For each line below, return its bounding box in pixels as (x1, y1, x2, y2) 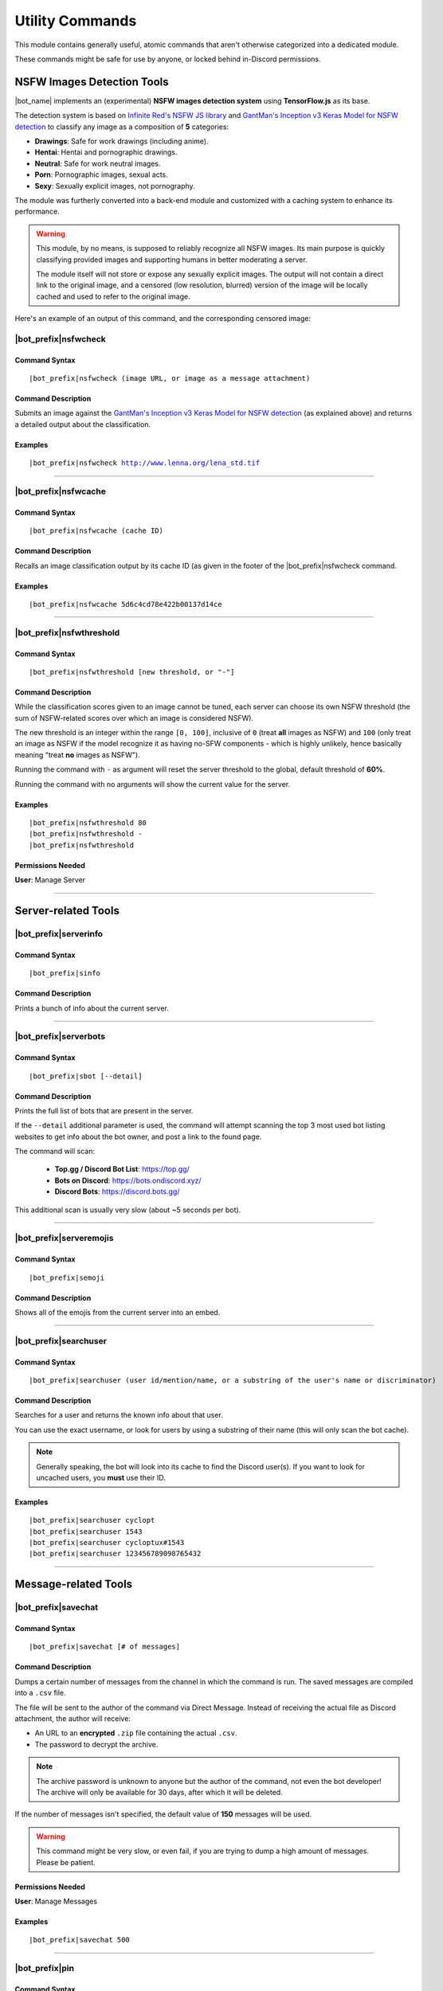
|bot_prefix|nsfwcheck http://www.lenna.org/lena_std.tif (29, 459, 261, 467)
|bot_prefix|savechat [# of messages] (29, 1642, 181, 1652)
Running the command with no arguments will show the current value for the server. (14, 779, 291, 788)
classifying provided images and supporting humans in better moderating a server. (36, 255, 308, 264)
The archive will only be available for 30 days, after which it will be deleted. (36, 1787, 283, 1797)
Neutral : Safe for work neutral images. (34, 158, 161, 168)
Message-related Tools (14, 1578, 133, 1591)
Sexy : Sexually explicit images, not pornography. (34, 181, 195, 190)
